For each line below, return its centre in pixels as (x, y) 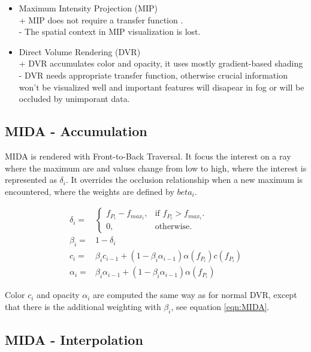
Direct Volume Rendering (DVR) (80, 51)
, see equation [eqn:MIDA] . (220, 306)
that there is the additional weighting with (83, 306)
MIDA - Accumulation (76, 131)
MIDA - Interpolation (74, 340)
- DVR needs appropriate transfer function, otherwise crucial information (153, 75)
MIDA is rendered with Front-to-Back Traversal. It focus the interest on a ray (148, 156)
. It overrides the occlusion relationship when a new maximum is (185, 180)
